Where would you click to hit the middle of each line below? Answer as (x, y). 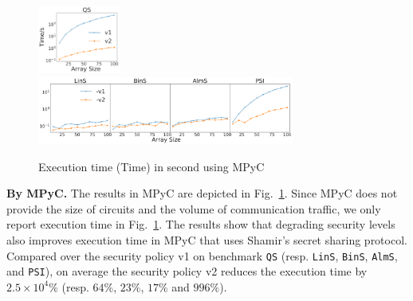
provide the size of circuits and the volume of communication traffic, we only (194, 208)
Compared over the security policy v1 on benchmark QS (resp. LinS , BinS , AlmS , (202, 255)
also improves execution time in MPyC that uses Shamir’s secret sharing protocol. (207, 240)
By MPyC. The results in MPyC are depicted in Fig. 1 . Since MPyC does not (202, 193)
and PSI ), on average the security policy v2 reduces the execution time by (187, 271)
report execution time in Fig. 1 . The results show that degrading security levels (201, 224)
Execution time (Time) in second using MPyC (151, 166)
